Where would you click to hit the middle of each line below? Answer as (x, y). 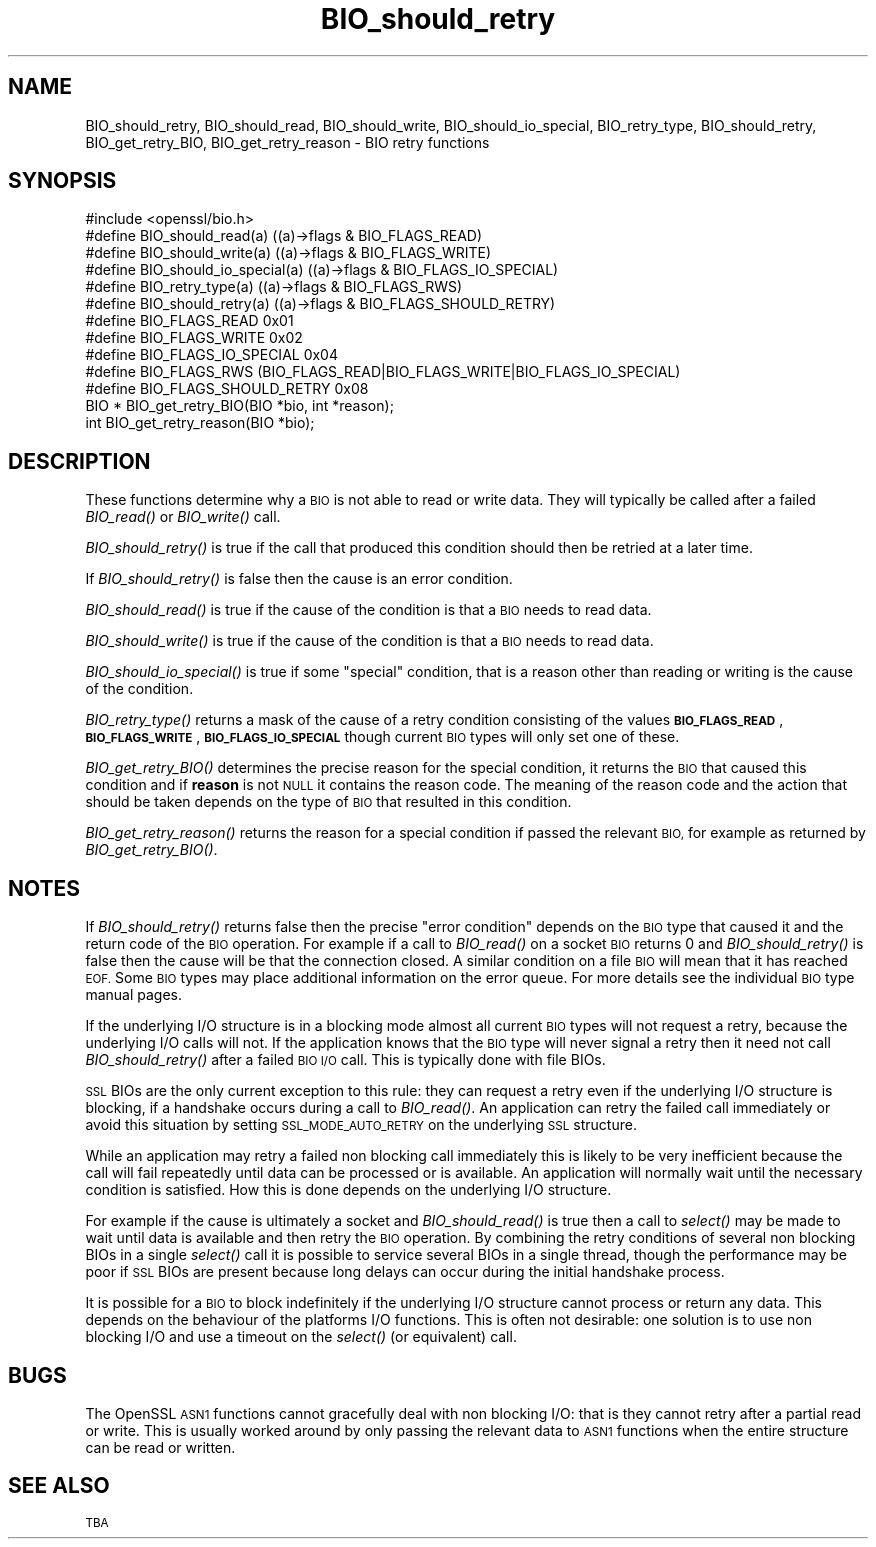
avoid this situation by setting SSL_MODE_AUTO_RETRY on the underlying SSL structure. (361, 1125)
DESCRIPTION (79, 461)
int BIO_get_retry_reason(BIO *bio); (200, 423)
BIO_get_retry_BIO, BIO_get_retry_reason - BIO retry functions (287, 142)
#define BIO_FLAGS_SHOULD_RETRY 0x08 (227, 389)
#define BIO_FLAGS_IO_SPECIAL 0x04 (211, 355)
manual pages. (133, 995)
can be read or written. (160, 1447)
